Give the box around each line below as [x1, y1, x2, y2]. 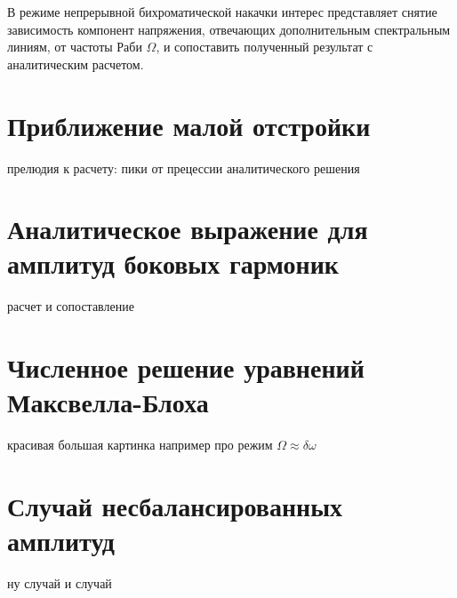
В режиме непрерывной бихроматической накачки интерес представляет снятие [7, 3, 437, 20]
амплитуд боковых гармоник [7, 245, 339, 282]
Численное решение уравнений [7, 349, 365, 386]
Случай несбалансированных [7, 488, 343, 524]
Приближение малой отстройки [7, 107, 371, 143]
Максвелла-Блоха [7, 384, 209, 420]
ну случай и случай [7, 574, 112, 593]
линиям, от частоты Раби [7, 37, 142, 56]
